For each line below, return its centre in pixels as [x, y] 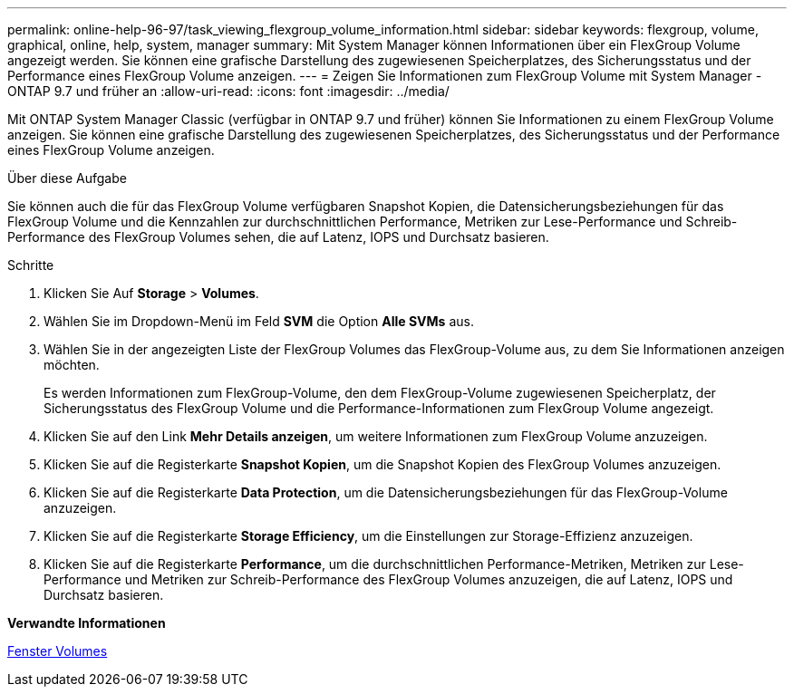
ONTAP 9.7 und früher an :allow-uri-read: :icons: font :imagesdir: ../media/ [228, 91]
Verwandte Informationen [87, 623]
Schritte [31, 265]
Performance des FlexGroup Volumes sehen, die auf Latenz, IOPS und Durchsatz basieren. [278, 237]
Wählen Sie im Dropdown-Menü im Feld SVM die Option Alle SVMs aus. [259, 321]
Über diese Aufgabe [67, 178]
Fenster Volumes [58, 651]
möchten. [72, 365]
